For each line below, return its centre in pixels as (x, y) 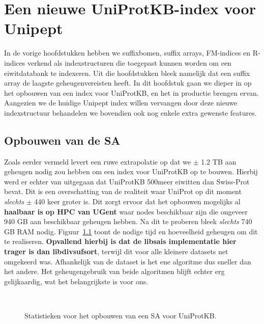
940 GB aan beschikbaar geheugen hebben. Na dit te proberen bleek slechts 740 (128, 221)
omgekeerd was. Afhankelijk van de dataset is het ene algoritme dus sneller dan (128, 261)
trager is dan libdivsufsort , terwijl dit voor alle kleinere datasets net (116, 251)
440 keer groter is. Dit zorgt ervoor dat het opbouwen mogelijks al (137, 201)
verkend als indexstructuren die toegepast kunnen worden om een (129, 62)
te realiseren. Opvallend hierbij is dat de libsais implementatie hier (120, 241)
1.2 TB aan (219, 161)
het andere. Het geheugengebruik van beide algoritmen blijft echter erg (114, 271)
